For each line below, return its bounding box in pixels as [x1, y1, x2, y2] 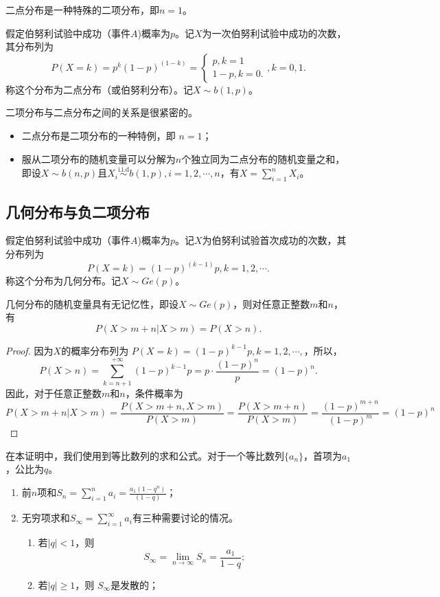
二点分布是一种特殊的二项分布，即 [5, 3, 159, 16]
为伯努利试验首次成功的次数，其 [202, 233, 347, 247]
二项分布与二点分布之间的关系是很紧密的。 [5, 105, 198, 120]
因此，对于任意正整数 [5, 385, 102, 400]
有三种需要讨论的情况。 [132, 510, 238, 525]
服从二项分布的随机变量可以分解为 [21, 151, 176, 166]
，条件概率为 [125, 385, 183, 400]
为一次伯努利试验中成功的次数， [202, 25, 347, 40]
